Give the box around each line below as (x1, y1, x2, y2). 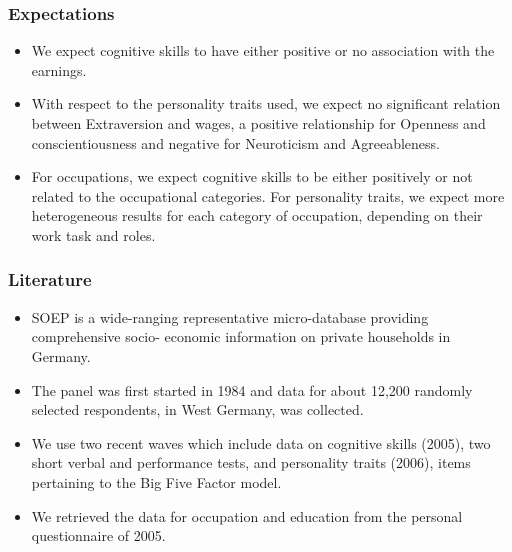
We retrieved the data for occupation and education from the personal (31, 505, 463, 526)
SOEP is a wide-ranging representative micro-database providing (31, 306, 429, 327)
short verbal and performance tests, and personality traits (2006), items (31, 452, 471, 473)
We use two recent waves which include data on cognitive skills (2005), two (31, 432, 491, 453)
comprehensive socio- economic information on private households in (31, 326, 451, 347)
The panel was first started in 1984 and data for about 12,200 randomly (31, 379, 473, 400)
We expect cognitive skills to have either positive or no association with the (31, 40, 495, 61)
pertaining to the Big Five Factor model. (31, 471, 282, 492)
